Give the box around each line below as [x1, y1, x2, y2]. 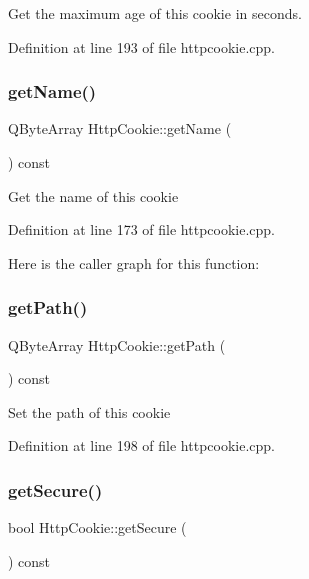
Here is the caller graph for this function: [8, 252, 260, 273]
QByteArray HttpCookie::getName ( [8, 118, 232, 139]
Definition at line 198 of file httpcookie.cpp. [8, 435, 276, 456]
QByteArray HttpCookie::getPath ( [8, 334, 226, 355]
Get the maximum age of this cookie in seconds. [8, 3, 302, 23]
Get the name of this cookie [8, 185, 179, 206]
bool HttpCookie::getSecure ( [8, 517, 187, 538]
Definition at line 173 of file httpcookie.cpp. [8, 219, 276, 240]
